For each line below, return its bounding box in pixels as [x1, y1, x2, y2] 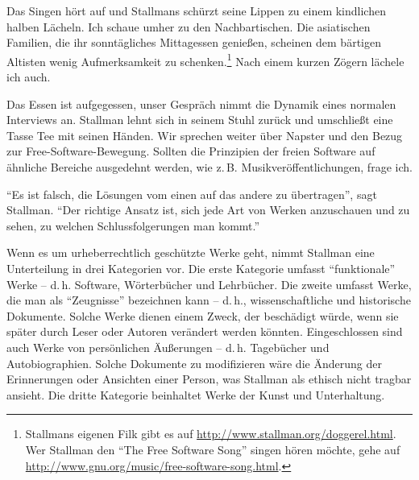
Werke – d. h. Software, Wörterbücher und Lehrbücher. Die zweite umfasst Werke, [6, 275, 412, 292]
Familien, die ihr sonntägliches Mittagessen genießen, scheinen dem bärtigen [6, 34, 381, 51]
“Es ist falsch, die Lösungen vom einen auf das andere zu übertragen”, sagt [6, 185, 377, 202]
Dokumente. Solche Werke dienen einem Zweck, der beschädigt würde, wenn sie [6, 307, 399, 324]
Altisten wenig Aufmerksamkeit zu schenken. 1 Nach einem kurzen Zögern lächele [6, 50, 404, 69]
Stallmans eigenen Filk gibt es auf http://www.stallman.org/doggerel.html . [25, 425, 396, 442]
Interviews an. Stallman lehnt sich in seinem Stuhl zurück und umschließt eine [6, 111, 393, 128]
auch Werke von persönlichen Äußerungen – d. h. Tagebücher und [6, 338, 330, 355]
